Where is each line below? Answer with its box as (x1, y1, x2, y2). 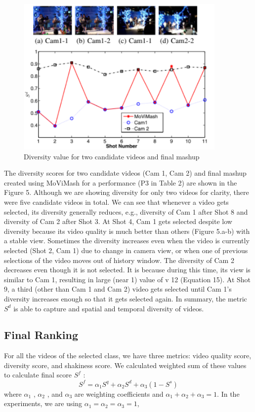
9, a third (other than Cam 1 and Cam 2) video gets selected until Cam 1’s (4, 284, 232, 294)
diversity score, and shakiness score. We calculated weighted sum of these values (4, 360, 247, 370)
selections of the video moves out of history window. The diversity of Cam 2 (4, 255, 234, 265)
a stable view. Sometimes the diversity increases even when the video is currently (4, 235, 250, 246)
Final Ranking (4, 327, 79, 342)
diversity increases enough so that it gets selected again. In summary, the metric (4, 293, 247, 303)
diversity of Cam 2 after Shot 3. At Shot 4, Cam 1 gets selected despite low (4, 216, 232, 226)
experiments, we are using (4, 398, 83, 409)
